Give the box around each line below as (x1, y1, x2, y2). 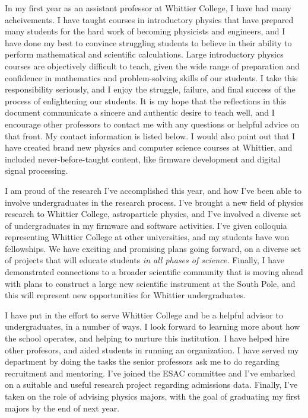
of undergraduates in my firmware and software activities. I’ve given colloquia (5, 219, 287, 231)
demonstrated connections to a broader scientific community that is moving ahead (5, 266, 303, 278)
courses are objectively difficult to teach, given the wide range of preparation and (5, 59, 300, 72)
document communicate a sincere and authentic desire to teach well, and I (5, 106, 275, 119)
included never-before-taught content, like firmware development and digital (5, 152, 281, 165)
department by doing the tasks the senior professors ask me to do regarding (5, 355, 280, 368)
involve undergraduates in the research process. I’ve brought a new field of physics (5, 196, 304, 208)
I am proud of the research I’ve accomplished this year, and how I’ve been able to (5, 184, 302, 196)
